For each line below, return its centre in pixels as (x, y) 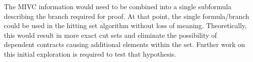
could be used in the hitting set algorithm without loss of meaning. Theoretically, (126, 25)
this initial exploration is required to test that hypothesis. (90, 54)
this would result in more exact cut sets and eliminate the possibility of (110, 35)
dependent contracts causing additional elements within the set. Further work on (125, 44)
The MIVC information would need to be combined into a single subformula (118, 6)
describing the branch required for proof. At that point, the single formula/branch (126, 16)
